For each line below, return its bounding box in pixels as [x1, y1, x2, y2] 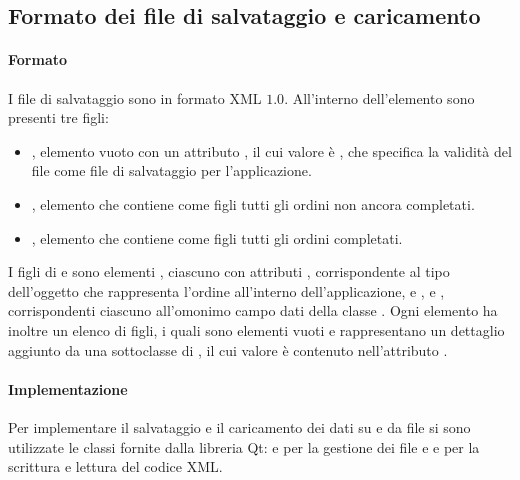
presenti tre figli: [8, 107, 109, 128]
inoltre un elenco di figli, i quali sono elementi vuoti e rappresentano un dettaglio [8, 319, 505, 340]
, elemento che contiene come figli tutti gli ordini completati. [31, 227, 403, 248]
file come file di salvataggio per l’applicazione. [31, 160, 312, 181]
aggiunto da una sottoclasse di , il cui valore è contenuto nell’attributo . [8, 339, 448, 360]
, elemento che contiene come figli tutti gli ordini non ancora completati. [31, 193, 475, 214]
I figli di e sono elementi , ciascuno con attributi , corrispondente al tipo [8, 261, 450, 282]
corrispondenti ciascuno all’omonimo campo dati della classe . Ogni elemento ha [8, 300, 498, 321]
